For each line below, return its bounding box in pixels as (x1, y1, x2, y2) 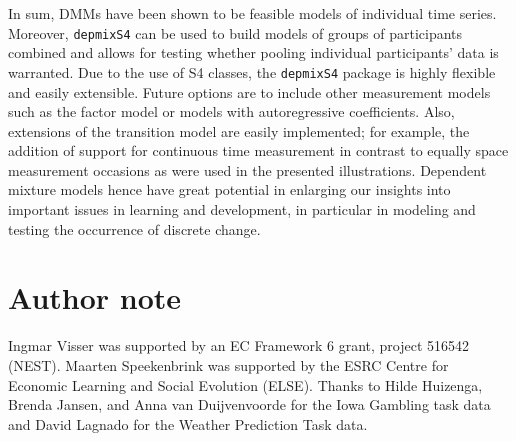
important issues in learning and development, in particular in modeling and (8, 199, 476, 220)
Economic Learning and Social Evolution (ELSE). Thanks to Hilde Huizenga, (8, 374, 483, 395)
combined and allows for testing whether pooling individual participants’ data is (8, 42, 499, 63)
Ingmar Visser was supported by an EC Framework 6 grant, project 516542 (8, 335, 470, 356)
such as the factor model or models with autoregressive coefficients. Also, (8, 101, 455, 122)
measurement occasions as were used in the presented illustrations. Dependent (8, 159, 487, 180)
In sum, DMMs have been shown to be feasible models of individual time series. (8, 3, 497, 23)
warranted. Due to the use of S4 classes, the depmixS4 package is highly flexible (8, 61, 496, 82)
